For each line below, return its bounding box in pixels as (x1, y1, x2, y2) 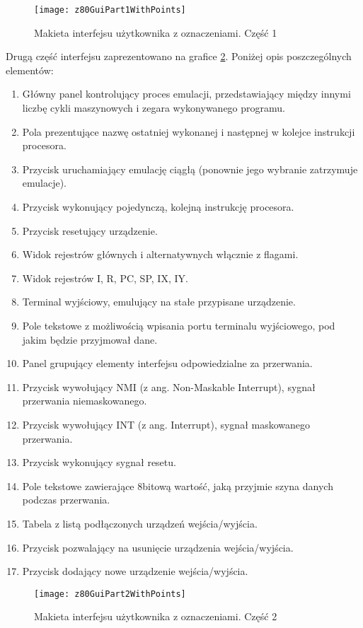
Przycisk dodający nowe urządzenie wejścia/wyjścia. (22, 564, 248, 578)
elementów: (6, 62, 54, 77)
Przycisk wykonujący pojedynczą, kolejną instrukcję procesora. (22, 199, 294, 214)
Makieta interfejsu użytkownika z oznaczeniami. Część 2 (34, 609, 277, 624)
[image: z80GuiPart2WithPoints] (34, 588, 186, 599)
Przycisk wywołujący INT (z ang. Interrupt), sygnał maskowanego (22, 417, 311, 431)
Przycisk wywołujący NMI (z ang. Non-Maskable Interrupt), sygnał (22, 379, 316, 394)
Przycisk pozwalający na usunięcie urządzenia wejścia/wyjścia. (22, 540, 294, 554)
